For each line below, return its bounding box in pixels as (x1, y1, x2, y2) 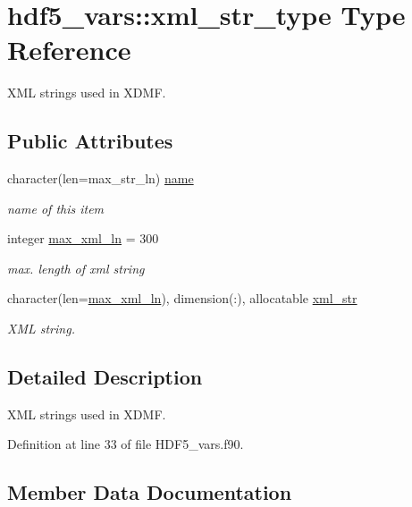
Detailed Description (7, 363, 203, 391)
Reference (7, 31, 131, 68)
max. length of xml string (7, 258, 145, 277)
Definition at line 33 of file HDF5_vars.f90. (7, 435, 244, 453)
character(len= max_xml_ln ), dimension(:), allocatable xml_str (7, 289, 357, 308)
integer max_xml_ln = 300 (7, 229, 159, 248)
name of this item (7, 199, 105, 217)
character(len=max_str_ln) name (7, 169, 194, 188)
